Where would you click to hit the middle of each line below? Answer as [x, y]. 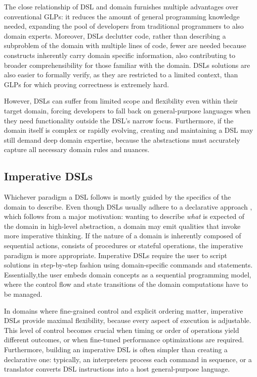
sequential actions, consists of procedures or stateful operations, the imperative [124, 245]
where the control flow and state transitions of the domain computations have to [126, 284]
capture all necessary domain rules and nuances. [77, 149]
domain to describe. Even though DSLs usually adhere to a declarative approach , [128, 206]
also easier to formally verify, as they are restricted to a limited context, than [121, 75]
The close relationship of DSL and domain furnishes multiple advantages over [121, 6]
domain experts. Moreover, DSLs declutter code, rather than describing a [115, 35]
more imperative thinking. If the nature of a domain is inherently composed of [123, 236]
